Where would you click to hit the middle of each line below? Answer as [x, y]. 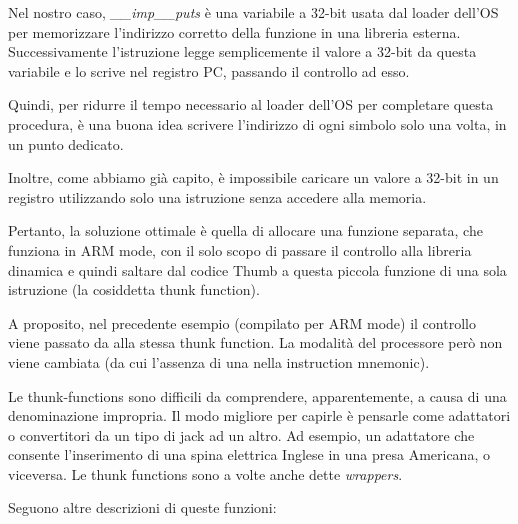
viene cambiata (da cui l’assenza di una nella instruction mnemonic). [219, 361]
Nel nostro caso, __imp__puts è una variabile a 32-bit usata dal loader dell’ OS [253, 12]
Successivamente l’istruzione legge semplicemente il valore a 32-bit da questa [242, 51]
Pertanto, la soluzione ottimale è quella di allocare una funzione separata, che [245, 230]
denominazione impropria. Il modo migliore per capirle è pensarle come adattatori [259, 415]
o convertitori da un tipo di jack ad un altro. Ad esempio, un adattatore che [241, 434]
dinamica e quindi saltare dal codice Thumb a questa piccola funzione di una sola [257, 269]
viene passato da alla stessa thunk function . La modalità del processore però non [255, 342]
